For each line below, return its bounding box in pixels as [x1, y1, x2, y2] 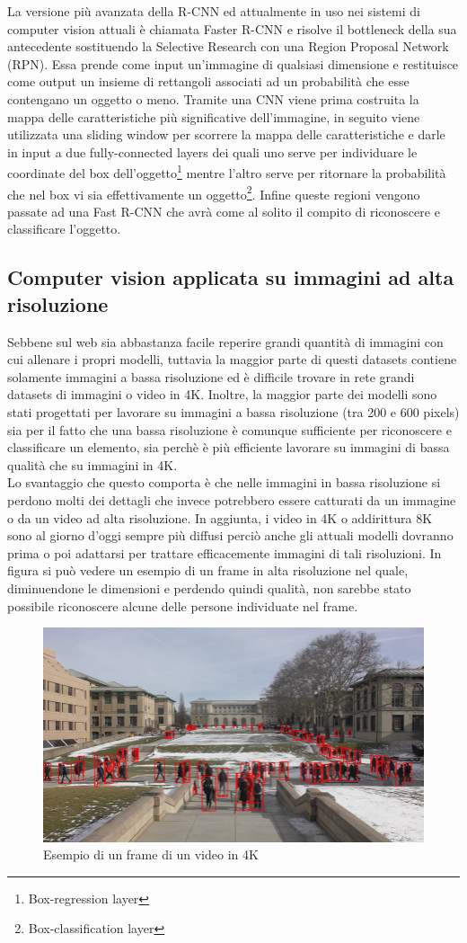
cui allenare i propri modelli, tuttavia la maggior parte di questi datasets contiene [7, 350, 457, 369]
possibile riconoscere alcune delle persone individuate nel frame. [7, 596, 358, 615]
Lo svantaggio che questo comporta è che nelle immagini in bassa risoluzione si [7, 473, 441, 492]
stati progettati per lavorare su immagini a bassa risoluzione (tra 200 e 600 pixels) [7, 403, 460, 421]
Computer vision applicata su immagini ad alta [7, 263, 454, 291]
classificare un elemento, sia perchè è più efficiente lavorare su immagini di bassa [7, 438, 450, 457]
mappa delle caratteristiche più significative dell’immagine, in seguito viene [7, 107, 420, 126]
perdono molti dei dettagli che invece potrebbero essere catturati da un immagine [7, 490, 456, 509]
